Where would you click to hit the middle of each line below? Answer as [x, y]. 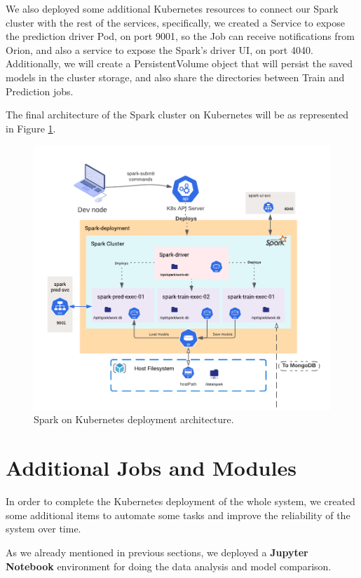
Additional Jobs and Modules [151, 468]
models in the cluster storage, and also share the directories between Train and [175, 77]
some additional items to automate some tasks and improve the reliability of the [178, 515]
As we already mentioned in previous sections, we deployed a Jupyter [157, 552]
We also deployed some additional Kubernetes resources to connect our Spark [172, 8]
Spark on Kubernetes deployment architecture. [134, 419]
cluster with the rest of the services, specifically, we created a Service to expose [175, 22]
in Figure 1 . [31, 128]
